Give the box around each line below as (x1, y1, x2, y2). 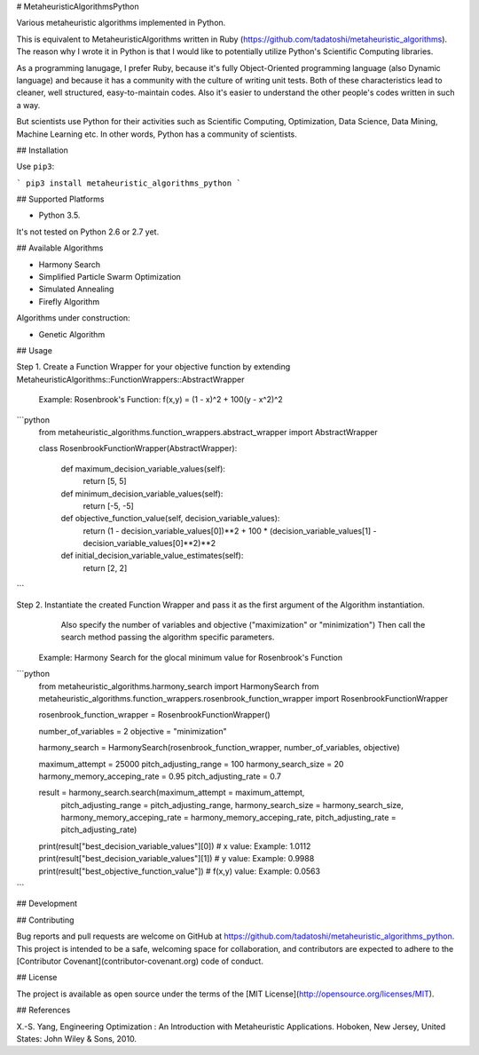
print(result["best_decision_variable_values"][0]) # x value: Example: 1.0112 (38, 840, 311, 852)
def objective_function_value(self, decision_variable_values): (60, 513, 280, 524)
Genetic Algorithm (38, 329, 106, 339)
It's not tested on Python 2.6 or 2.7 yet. (16, 226, 160, 237)
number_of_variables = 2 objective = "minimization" (38, 726, 227, 736)
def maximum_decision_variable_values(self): (60, 463, 226, 474)
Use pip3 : (16, 161, 55, 172)
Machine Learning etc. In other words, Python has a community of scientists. (16, 129, 297, 139)
